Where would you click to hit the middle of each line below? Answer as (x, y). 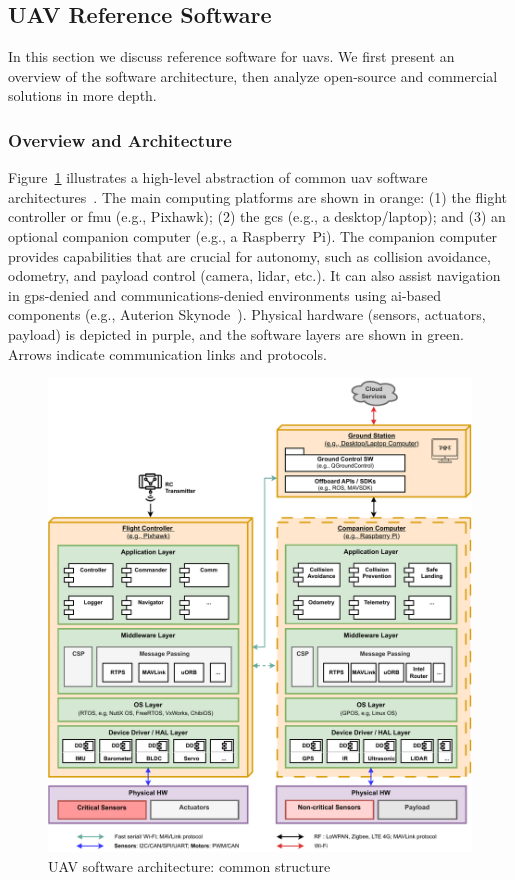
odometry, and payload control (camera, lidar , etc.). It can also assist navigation (254, 275)
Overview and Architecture (120, 139)
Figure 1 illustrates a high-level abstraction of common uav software (218, 177)
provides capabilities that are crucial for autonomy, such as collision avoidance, (249, 255)
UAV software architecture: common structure (189, 865)
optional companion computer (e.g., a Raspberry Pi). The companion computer (253, 235)
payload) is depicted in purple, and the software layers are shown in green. (236, 333)
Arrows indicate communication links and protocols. (167, 353)
